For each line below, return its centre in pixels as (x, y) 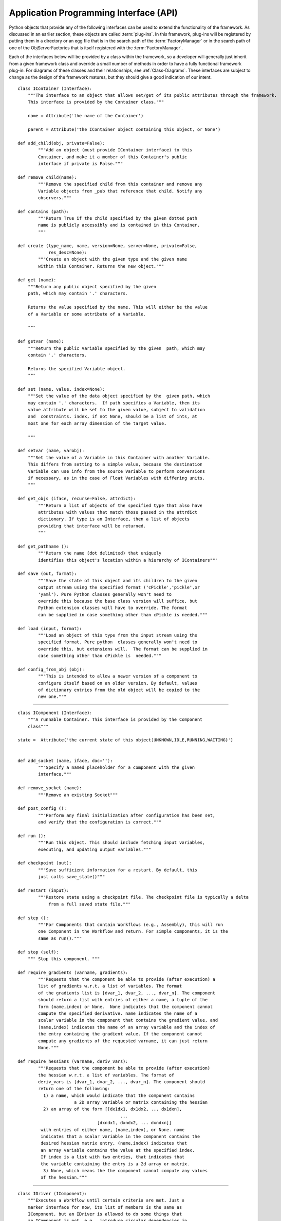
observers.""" (55, 198)
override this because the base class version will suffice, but (118, 601)
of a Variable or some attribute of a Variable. (87, 314)
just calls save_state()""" (72, 877)
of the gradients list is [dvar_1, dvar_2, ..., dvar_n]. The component (127, 993)
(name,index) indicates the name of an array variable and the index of (127, 1027)
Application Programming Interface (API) (93, 13)
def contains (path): (43, 211)
